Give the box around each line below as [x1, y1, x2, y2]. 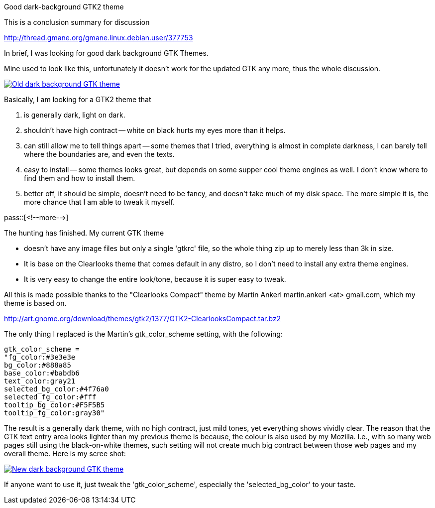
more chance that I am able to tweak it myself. [24, 198, 175, 206]
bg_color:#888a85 [4, 361, 71, 369]
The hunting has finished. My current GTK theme [4, 229, 164, 237]
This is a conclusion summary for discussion [4, 18, 150, 26]
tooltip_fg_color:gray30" [4, 409, 105, 417]
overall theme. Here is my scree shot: [4, 449, 126, 458]
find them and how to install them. [24, 174, 135, 182]
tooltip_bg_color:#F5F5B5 [4, 401, 105, 409]
